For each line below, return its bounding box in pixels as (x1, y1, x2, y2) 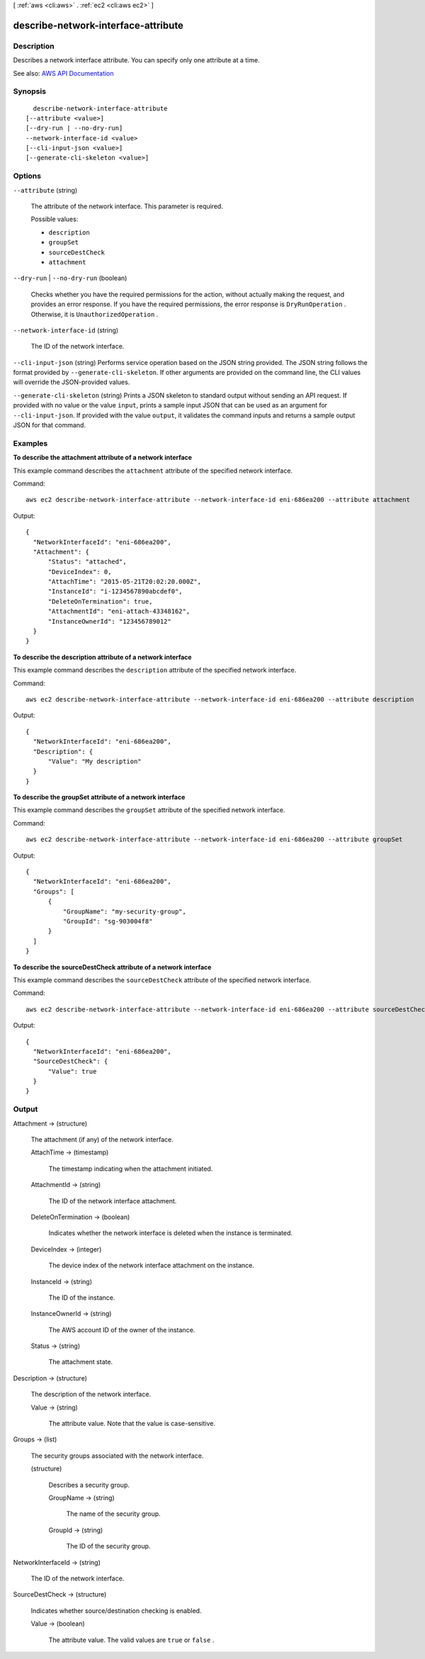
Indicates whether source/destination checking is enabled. (30, 1606, 202, 1615)
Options (13, 171, 42, 181)
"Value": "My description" (47, 757, 142, 765)
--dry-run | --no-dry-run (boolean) (13, 274, 127, 283)
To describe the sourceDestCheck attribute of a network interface (13, 962, 212, 971)
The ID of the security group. (66, 1542, 151, 1551)
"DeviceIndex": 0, (47, 568, 112, 575)
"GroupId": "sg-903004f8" (62, 918, 153, 925)
